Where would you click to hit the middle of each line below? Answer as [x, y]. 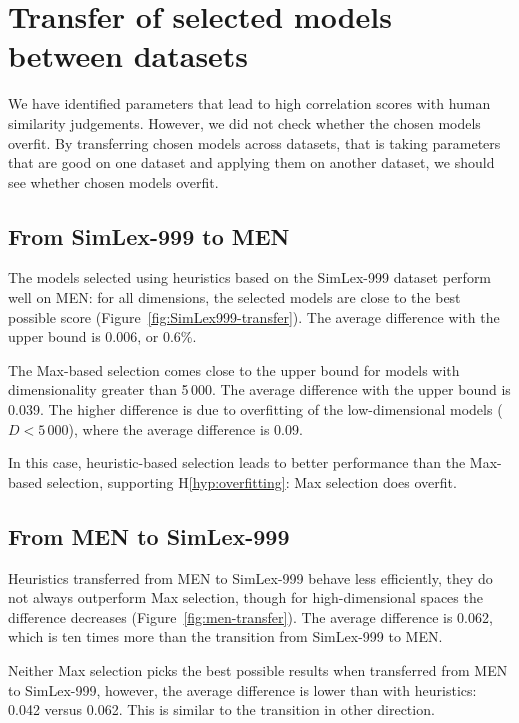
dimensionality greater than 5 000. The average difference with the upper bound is [259, 389]
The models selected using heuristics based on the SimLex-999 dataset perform [250, 277]
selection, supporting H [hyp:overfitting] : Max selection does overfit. [251, 481]
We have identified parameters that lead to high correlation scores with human [249, 103]
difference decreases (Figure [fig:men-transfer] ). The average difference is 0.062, [250, 616]
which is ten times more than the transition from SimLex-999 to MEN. [225, 636]
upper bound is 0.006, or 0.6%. [102, 336]
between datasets [128, 55]
